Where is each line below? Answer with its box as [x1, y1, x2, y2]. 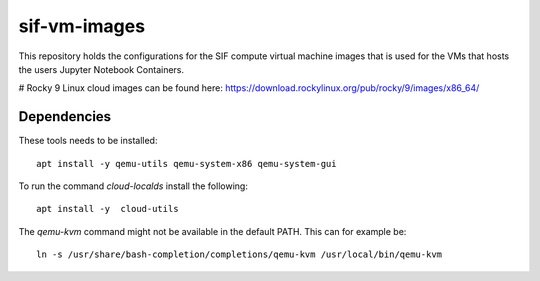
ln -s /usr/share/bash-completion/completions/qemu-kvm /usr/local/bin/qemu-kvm [36, 249, 443, 260]
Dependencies [18, 108, 112, 125]
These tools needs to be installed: [18, 135, 158, 147]
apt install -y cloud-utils [36, 203, 179, 215]
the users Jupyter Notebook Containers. [18, 63, 185, 75]
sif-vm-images [18, 15, 145, 37]
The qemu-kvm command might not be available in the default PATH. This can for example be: [18, 225, 407, 237]
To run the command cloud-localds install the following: [18, 180, 249, 192]
